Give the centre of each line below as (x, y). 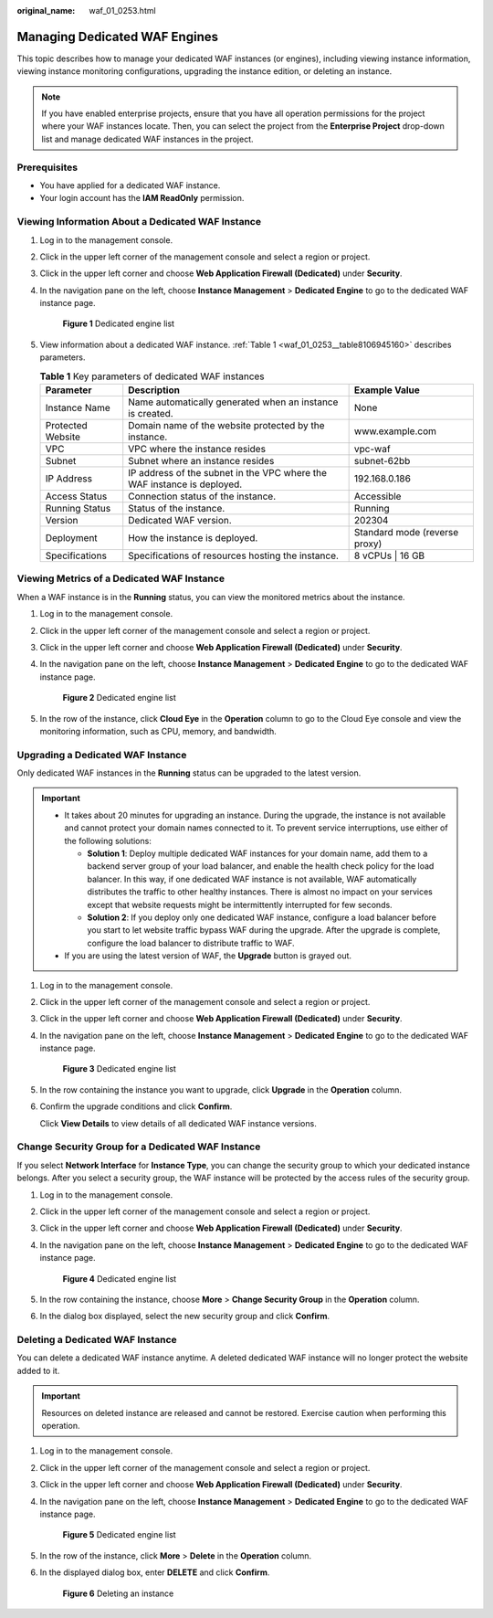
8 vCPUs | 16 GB (389, 555)
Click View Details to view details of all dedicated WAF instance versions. (178, 1123)
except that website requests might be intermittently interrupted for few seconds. (240, 904)
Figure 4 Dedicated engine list (120, 1278)
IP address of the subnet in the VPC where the (228, 473)
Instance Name (78, 408)
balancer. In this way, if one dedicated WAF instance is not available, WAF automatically (252, 879)
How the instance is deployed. (193, 538)
